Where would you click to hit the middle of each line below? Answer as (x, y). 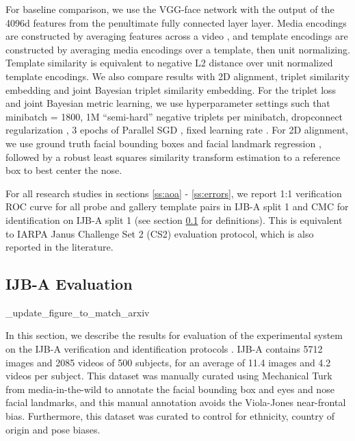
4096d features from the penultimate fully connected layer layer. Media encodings (176, 22)
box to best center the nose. (64, 170)
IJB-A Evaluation (69, 284)
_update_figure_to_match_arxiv (78, 312)
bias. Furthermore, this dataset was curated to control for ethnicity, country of (170, 416)
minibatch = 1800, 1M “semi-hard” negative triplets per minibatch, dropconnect (174, 116)
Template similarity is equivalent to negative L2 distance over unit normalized (169, 63)
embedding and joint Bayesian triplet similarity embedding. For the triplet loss (171, 89)
